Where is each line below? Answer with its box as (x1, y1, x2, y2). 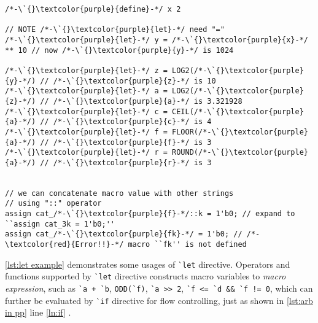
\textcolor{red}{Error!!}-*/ (5, 240, 124, 249)
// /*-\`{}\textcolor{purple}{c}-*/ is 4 (40, 117, 212, 126)
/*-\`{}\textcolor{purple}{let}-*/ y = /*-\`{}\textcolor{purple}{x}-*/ (5, 35, 308, 44)
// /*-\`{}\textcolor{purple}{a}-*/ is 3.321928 (40, 96, 242, 106)
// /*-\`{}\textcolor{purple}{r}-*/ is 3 (40, 158, 212, 167)
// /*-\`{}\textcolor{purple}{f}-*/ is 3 (40, 138, 212, 147)
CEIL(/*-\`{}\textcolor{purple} (172, 107, 304, 116)
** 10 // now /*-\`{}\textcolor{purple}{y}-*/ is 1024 (5, 45, 234, 55)
